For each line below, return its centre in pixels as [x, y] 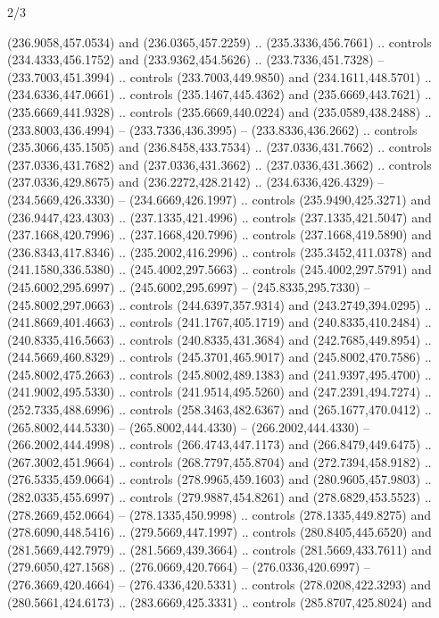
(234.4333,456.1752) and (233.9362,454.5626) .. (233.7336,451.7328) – [196, 59]
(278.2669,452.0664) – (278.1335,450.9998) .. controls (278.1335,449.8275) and [219, 514]
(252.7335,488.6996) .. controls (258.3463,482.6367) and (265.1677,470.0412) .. [219, 409]
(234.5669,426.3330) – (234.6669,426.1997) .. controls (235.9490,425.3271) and [219, 199]
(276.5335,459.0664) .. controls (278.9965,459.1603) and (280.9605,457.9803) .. [219, 479]
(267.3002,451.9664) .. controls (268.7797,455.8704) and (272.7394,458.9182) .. [219, 461]
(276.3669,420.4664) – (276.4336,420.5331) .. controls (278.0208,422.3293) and [219, 584]
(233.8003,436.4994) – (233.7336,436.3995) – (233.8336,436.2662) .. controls [212, 129]
